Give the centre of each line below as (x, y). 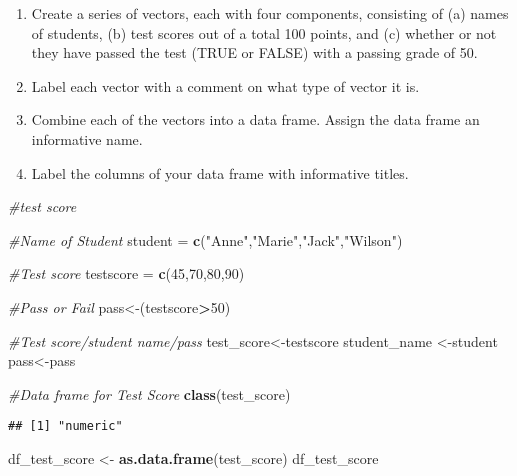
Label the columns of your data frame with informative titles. (220, 172)
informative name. (87, 138)
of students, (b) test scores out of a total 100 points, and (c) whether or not (264, 32)
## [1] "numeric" (65, 426)
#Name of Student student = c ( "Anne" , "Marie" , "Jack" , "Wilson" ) (205, 239)
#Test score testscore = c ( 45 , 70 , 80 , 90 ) (126, 273)
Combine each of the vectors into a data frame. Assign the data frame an (255, 119)
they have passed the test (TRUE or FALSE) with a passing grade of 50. (254, 52)
